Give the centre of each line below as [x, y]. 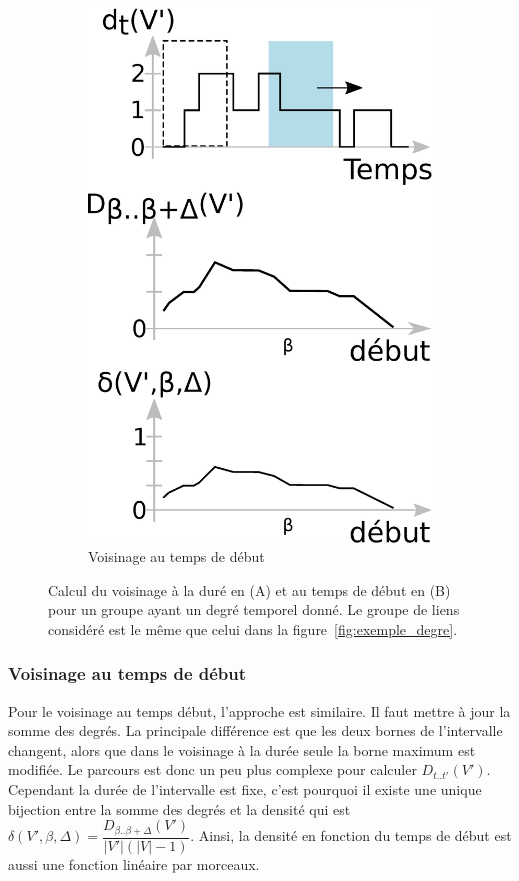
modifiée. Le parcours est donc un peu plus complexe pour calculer [212, 769]
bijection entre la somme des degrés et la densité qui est [179, 808]
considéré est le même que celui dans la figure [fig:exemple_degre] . [253, 628]
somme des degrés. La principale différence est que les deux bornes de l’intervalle [255, 730]
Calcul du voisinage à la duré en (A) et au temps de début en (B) [249, 589]
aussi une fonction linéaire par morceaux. [134, 863]
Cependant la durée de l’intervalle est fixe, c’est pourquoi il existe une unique [245, 789]
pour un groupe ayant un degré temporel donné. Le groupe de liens [254, 609]
